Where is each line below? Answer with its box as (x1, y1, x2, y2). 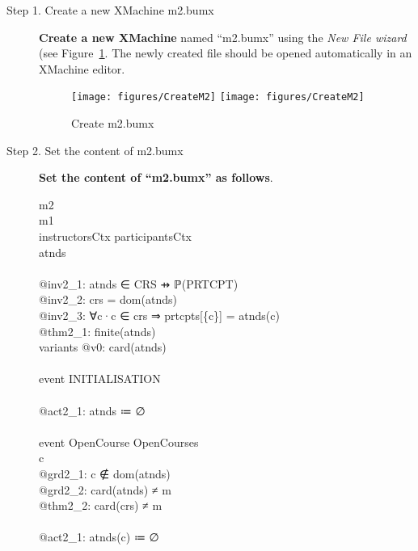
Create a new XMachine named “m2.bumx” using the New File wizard (39, 28, 407, 45)
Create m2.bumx (71, 115, 154, 132)
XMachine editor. (39, 60, 125, 77)
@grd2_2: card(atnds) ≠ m (39, 481, 171, 498)
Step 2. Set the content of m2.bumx (6, 141, 184, 158)
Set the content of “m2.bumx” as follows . (39, 169, 273, 186)
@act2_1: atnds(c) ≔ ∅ (39, 528, 159, 545)
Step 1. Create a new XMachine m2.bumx (6, 2, 214, 18)
